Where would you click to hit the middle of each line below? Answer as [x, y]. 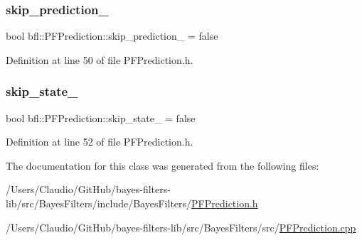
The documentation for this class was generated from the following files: [163, 165]
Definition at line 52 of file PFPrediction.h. [100, 142]
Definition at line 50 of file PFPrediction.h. [100, 59]
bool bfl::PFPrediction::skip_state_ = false [101, 118]
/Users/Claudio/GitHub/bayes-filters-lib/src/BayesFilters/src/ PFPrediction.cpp [181, 227]
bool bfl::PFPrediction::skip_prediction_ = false [112, 36]
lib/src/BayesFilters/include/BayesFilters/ [99, 203]
